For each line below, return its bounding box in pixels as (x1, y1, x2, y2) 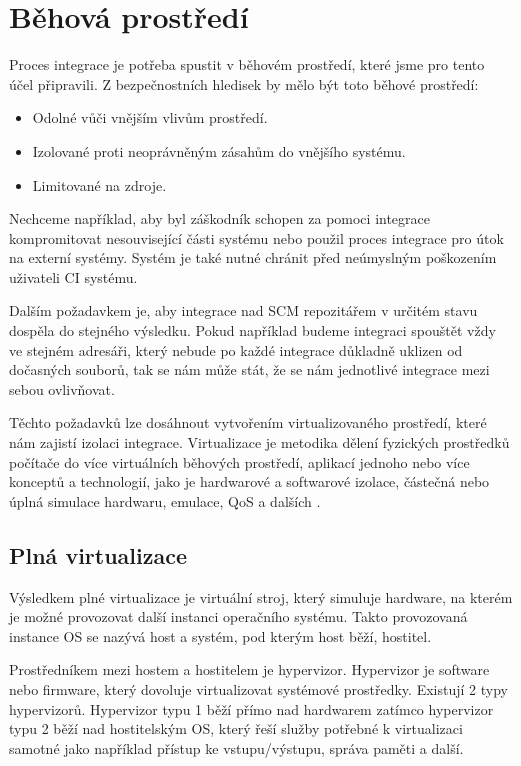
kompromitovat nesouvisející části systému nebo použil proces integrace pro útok (9, 227, 504, 248)
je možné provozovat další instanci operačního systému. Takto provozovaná (9, 606, 468, 627)
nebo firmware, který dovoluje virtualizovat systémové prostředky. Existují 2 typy (9, 678, 508, 699)
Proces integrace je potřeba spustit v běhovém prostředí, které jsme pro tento (9, 54, 485, 75)
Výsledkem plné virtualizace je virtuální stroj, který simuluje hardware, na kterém (9, 586, 513, 607)
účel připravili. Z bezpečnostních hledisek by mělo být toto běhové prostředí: (9, 73, 479, 94)
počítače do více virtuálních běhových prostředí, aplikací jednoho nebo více (9, 451, 470, 472)
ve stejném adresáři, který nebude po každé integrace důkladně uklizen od (9, 339, 463, 360)
